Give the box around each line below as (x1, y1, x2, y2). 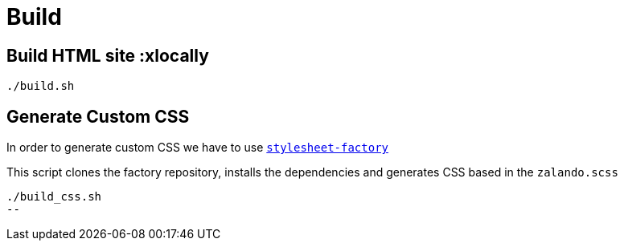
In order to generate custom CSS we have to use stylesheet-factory (6, 140, 389, 155)
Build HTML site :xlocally (6, 45, 209, 66)
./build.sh (6, 79, 75, 93)
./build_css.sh (6, 190, 102, 204)
